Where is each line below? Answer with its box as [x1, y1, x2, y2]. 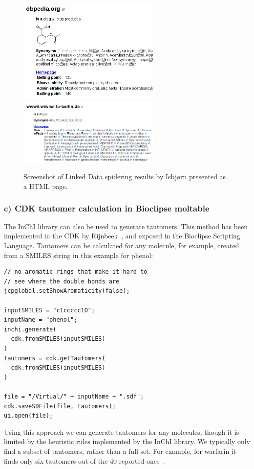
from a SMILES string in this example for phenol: [4, 250, 153, 260]
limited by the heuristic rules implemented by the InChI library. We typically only [4, 436, 250, 446]
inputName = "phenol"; [4, 316, 78, 324]
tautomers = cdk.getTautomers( [4, 354, 106, 362]
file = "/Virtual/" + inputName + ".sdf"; [4, 393, 144, 400]
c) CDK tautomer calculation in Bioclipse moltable [4, 202, 210, 214]
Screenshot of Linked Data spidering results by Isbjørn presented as [23, 171, 226, 182]
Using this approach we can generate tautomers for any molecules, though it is [4, 426, 239, 437]
